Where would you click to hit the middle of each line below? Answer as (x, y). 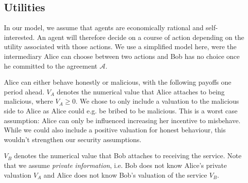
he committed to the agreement (51, 65)
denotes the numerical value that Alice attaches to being (141, 91)
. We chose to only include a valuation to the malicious (157, 101)
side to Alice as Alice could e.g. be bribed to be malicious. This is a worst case (121, 110)
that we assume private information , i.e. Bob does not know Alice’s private (116, 165)
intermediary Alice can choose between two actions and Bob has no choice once (122, 56)
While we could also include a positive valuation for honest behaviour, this (115, 130)
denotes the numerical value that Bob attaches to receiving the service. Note (128, 156)
